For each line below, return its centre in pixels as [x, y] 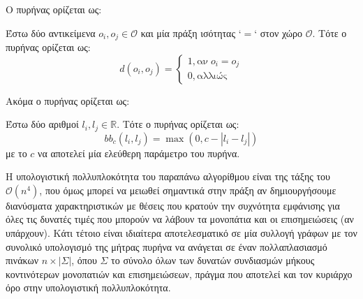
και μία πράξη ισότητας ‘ [191, 32]
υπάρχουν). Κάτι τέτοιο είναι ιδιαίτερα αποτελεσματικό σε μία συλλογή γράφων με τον [181, 233]
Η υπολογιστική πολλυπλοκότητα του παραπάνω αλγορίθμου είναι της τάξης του [168, 176]
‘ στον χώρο [279, 32]
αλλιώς [212, 76]
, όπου [84, 260]
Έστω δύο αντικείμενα [51, 32]
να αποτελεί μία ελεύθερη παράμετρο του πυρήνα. [139, 153]
